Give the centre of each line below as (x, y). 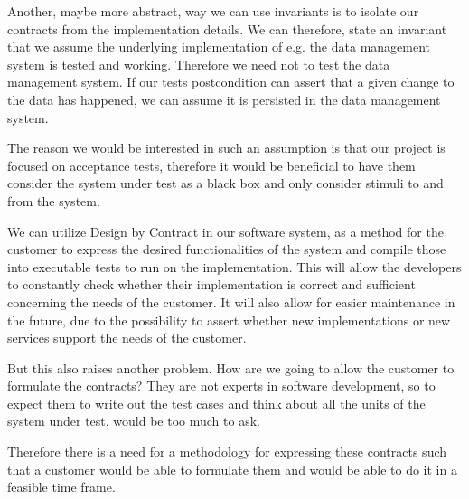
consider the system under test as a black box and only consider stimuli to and (225, 183)
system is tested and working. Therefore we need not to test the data (199, 64)
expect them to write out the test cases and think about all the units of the (216, 403)
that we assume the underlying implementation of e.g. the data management (219, 47)
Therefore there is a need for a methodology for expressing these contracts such (227, 452)
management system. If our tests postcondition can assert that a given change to (231, 82)
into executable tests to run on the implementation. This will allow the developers (234, 266)
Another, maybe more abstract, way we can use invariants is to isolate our (213, 11)
